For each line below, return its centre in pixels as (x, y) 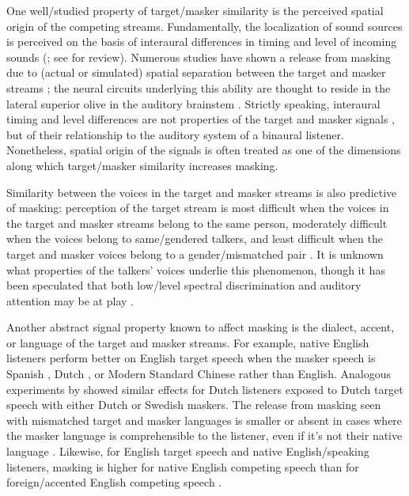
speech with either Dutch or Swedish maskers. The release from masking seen (194, 405)
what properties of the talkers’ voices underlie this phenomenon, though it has (196, 269)
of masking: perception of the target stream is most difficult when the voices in (198, 208)
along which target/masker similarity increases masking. (142, 165)
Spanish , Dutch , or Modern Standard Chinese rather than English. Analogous (199, 374)
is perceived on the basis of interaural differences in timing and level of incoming (202, 42)
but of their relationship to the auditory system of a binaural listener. (175, 134)
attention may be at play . (70, 300)
